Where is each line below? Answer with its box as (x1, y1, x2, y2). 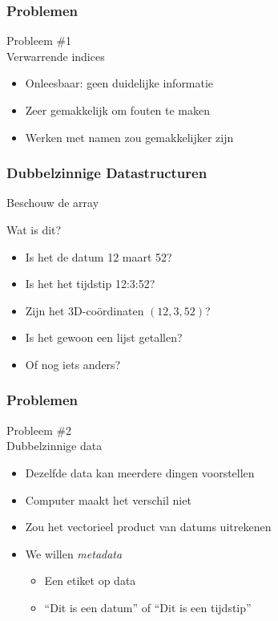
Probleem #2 (6, 421, 72, 438)
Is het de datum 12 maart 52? (25, 248, 172, 265)
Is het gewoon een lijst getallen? (25, 329, 183, 346)
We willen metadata (25, 545, 123, 562)
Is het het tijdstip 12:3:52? (25, 275, 155, 292)
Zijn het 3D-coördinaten (25, 302, 144, 319)
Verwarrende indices (6, 47, 105, 64)
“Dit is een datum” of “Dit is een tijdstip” (44, 599, 252, 615)
